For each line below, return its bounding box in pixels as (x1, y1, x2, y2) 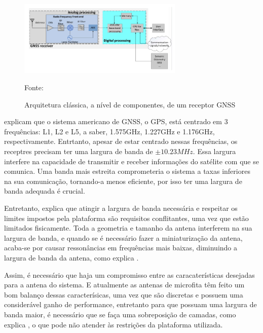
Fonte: (24, 82, 44, 93)
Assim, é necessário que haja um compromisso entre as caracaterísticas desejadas (4, 269, 255, 280)
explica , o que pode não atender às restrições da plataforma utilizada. (4, 319, 223, 329)
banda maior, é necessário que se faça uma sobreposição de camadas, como (4, 309, 236, 319)
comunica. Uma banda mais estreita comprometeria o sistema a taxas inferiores (4, 166, 250, 176)
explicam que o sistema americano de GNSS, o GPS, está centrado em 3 (4, 116, 228, 127)
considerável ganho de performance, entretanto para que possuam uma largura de (4, 299, 257, 310)
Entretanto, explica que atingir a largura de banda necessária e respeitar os (4, 202, 238, 213)
